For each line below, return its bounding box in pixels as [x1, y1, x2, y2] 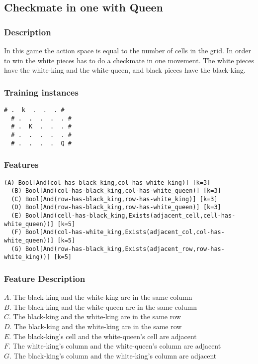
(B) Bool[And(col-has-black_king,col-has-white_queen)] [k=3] [11, 187, 221, 195]
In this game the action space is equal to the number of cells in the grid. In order [4, 45, 252, 55]
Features [4, 158, 39, 171]
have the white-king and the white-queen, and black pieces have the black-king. [4, 65, 246, 75]
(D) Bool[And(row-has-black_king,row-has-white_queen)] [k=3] [11, 204, 221, 211]
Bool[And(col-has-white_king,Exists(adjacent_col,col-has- [25, 229, 225, 236]
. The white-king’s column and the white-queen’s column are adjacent [8, 341, 221, 351]
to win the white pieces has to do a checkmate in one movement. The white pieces [4, 55, 254, 65]
